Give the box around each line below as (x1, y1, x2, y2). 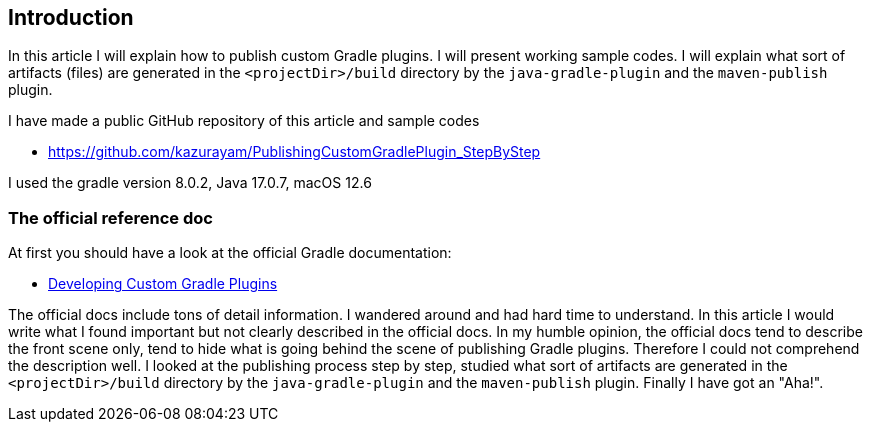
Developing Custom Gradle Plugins (48, 275, 278, 293)
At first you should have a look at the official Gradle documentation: (8, 244, 452, 262)
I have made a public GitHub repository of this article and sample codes (8, 112, 480, 130)
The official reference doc (8, 207, 213, 228)
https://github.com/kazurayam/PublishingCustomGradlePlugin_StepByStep (48, 143, 541, 161)
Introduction (8, 5, 134, 30)
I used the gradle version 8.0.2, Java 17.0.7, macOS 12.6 (8, 174, 372, 192)
